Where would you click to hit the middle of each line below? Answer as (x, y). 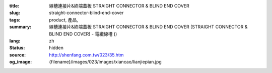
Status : (17, 48)
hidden (56, 48)
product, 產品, (63, 19)
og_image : (21, 62)
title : (14, 6)
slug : (15, 13)
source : (18, 54)
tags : (15, 19)
